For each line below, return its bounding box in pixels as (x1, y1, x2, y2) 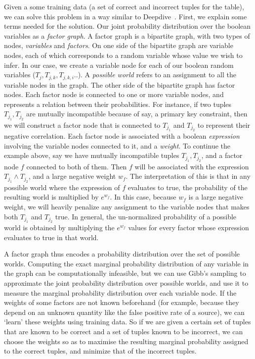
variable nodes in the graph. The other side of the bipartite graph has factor (4, 79, 235, 90)
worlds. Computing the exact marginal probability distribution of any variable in (4, 258, 249, 268)
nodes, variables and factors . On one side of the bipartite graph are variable (4, 40, 233, 51)
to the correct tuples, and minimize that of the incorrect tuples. (4, 346, 197, 356)
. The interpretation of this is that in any (126, 171, 251, 181)
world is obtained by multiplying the (4, 222, 115, 232)
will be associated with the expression (134, 161, 249, 171)
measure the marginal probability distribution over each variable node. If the (4, 287, 237, 298)
